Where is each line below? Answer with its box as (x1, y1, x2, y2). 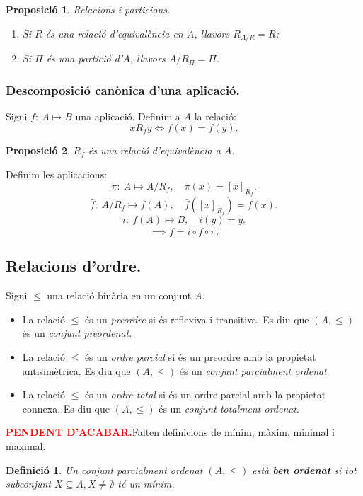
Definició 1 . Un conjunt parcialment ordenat (6, 462, 203, 477)
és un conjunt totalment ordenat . (159, 400, 300, 415)
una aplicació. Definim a (75, 108, 180, 123)
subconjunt (6, 476, 52, 491)
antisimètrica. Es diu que (22, 363, 131, 378)
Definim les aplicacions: (6, 167, 108, 182)
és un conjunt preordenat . (22, 325, 132, 340)
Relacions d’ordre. (6, 255, 142, 277)
